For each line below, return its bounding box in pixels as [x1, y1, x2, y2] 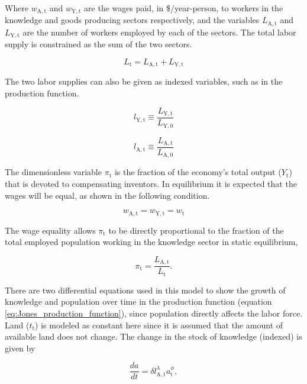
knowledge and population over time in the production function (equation [5, 295, 272, 308]
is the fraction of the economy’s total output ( [114, 166, 282, 178]
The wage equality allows [5, 224, 96, 236]
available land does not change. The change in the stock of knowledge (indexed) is [5, 330, 302, 343]
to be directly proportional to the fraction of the [108, 224, 284, 236]
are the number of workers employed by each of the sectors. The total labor [22, 25, 296, 38]
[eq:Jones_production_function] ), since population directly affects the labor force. [5, 307, 303, 320]
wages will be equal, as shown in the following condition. [5, 189, 210, 201]
